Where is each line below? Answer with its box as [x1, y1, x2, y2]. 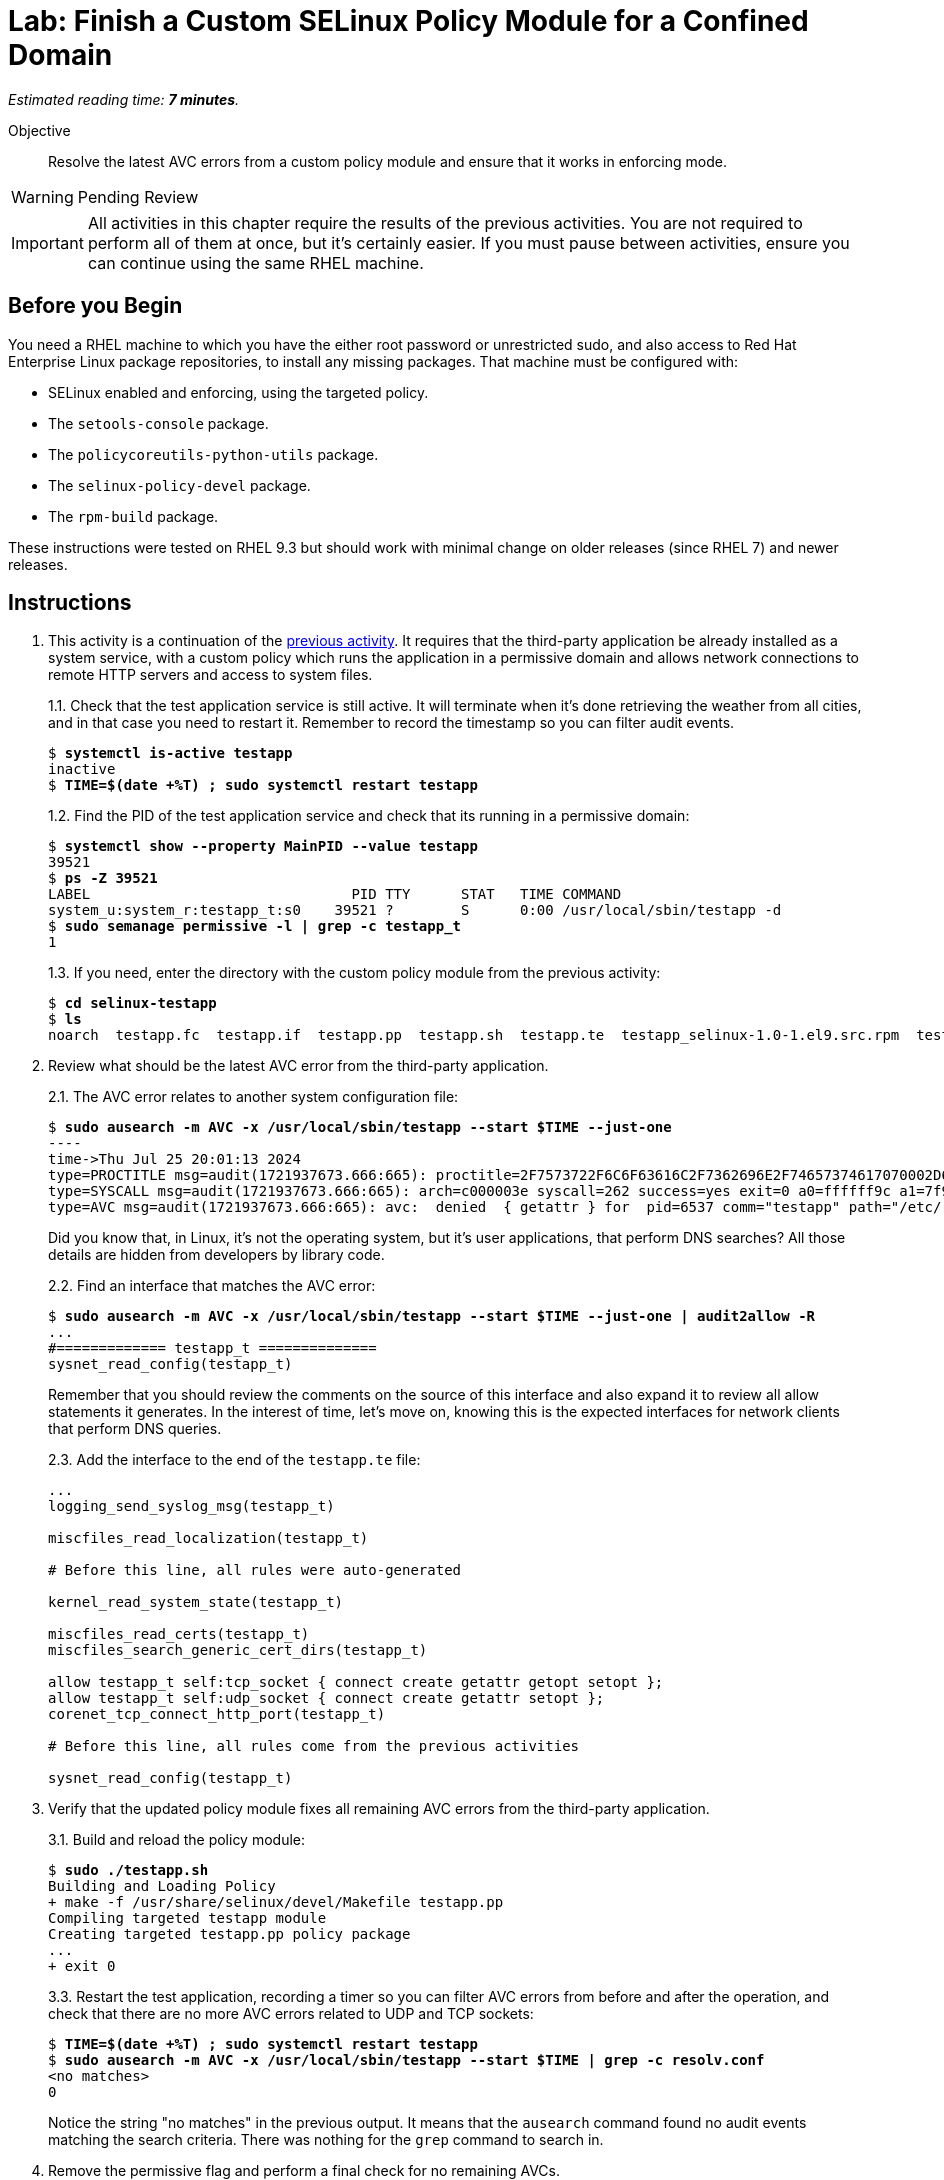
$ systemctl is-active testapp [48, 745, 293, 762]
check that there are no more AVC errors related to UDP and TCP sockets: [48, 2005, 534, 2023]
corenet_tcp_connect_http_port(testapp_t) [48, 1706, 386, 1723]
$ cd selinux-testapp [48, 995, 217, 1012]
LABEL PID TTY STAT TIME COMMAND [48, 886, 622, 903]
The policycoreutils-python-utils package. [48, 445, 379, 463]
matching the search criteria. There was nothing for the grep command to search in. [48, 2131, 604, 2149]
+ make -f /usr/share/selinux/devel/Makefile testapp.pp [48, 1894, 504, 1911]
